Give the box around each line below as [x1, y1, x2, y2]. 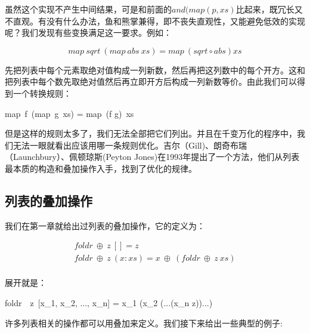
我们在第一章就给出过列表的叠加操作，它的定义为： [5, 219, 205, 232]
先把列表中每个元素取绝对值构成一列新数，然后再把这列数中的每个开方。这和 [5, 63, 305, 76]
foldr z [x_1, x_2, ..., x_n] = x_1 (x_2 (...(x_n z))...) [5, 297, 213, 309]
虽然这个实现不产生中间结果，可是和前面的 [5, 3, 172, 15]
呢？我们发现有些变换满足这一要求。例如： [5, 26, 172, 39]
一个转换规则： [13, 87, 72, 99]
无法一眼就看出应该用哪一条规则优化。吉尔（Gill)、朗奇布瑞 [13, 138, 247, 151]
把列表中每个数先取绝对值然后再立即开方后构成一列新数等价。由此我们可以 [5, 75, 297, 88]
